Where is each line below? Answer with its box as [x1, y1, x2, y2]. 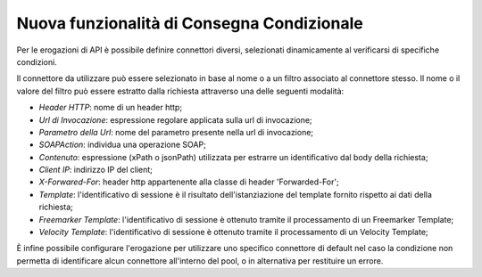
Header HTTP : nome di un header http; [38, 102, 183, 113]
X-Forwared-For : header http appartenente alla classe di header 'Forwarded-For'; [38, 176, 339, 187]
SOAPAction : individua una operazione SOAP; [38, 139, 207, 151]
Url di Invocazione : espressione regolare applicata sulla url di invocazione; [38, 114, 312, 125]
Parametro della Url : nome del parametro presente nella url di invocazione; [38, 126, 314, 137]
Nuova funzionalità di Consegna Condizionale [16, 13, 363, 33]
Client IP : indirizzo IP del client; [38, 165, 154, 175]
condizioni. [16, 56, 57, 67]
